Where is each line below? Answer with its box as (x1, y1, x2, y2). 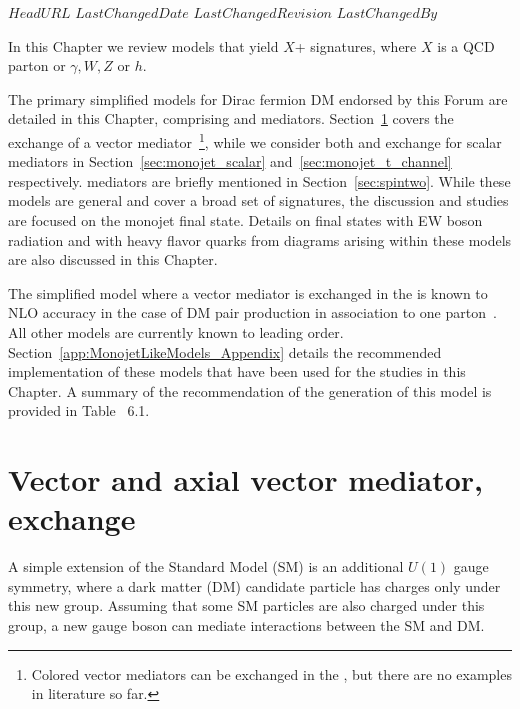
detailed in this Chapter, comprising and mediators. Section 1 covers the (8, 108, 454, 129)
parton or (8, 55, 66, 76)
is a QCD (437, 35, 495, 56)
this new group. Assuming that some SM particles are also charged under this (8, 595, 485, 616)
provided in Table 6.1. (8, 400, 150, 421)
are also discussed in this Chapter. (8, 249, 218, 270)
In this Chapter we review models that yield (8, 35, 279, 56)
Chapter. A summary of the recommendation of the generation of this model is (8, 380, 492, 401)
